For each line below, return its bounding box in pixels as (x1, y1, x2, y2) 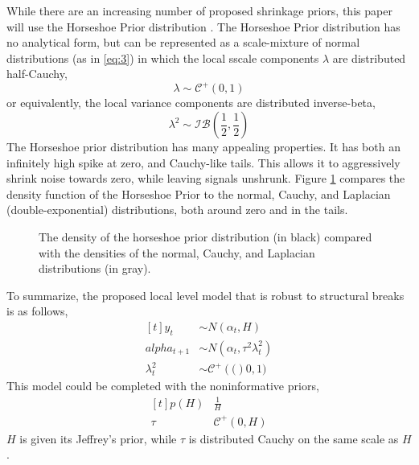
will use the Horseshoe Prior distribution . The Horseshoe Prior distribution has (6, 18, 401, 35)
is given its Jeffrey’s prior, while (19, 430, 177, 446)
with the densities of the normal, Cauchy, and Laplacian (39, 244, 315, 261)
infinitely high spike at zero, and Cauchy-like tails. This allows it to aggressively (6, 154, 401, 171)
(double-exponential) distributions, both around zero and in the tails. (6, 201, 348, 218)
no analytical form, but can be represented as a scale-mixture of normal (6, 34, 360, 51)
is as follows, (6, 302, 68, 319)
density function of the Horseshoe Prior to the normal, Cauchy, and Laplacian (6, 185, 391, 202)
